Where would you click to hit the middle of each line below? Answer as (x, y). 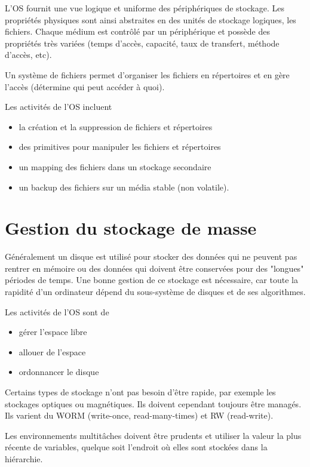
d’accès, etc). (28, 55)
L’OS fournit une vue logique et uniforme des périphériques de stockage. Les (145, 8)
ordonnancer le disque (59, 372)
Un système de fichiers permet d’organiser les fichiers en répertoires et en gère (147, 74)
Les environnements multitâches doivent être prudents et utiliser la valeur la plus (153, 435)
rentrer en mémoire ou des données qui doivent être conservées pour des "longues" (154, 268)
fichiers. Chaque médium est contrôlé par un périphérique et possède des (137, 31)
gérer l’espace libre (53, 332)
